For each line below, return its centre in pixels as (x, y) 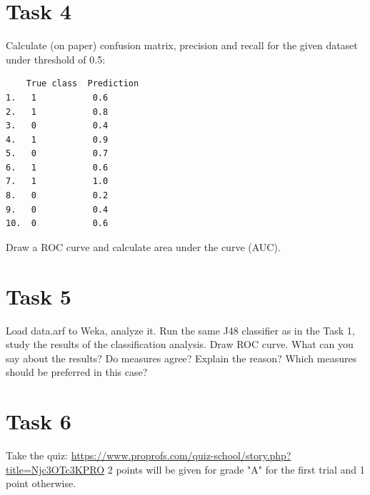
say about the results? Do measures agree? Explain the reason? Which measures (181, 358)
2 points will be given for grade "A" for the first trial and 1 (236, 469)
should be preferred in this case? (77, 372)
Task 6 (39, 421)
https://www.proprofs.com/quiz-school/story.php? (181, 455)
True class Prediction (82, 84)
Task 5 (39, 296)
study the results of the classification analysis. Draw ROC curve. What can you (180, 344)
